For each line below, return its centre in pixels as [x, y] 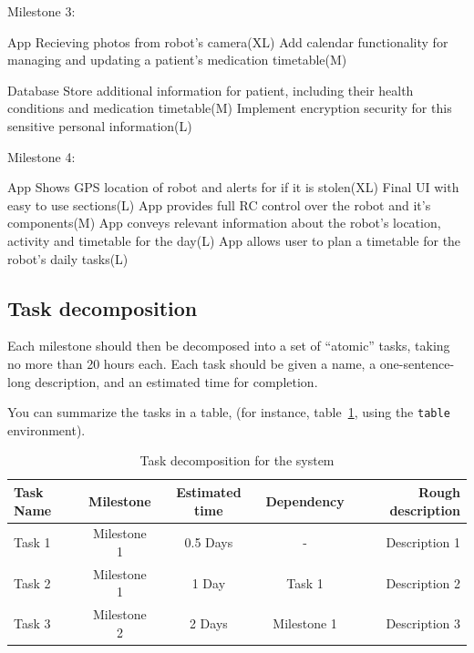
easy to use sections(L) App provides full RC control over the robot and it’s [219, 204]
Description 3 [423, 623]
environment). [46, 429]
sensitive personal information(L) [100, 125]
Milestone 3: [41, 11]
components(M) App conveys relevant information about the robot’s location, [224, 223]
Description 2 [423, 582]
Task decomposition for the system [237, 460]
